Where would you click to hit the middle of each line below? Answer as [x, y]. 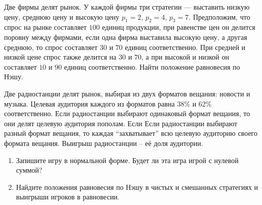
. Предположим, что [219, 16]
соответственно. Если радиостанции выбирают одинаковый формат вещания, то [127, 113]
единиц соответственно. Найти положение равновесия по [152, 66]
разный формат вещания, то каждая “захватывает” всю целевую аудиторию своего [131, 133]
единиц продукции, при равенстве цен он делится [179, 27]
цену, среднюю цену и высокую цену [62, 16]
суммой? [29, 170]
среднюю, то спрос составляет [51, 47]
